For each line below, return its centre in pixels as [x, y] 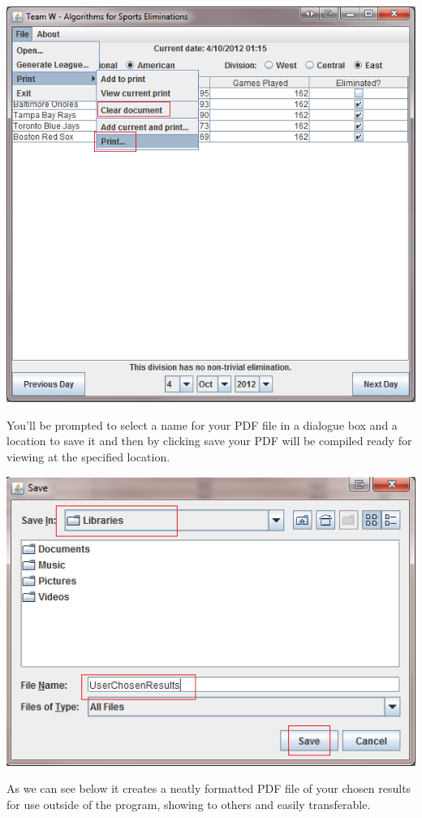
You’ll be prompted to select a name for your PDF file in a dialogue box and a [202, 424]
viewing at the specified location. [88, 457]
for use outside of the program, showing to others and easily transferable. [189, 804]
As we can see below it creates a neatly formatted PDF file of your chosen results [209, 788]
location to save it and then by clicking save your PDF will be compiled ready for [209, 441]
